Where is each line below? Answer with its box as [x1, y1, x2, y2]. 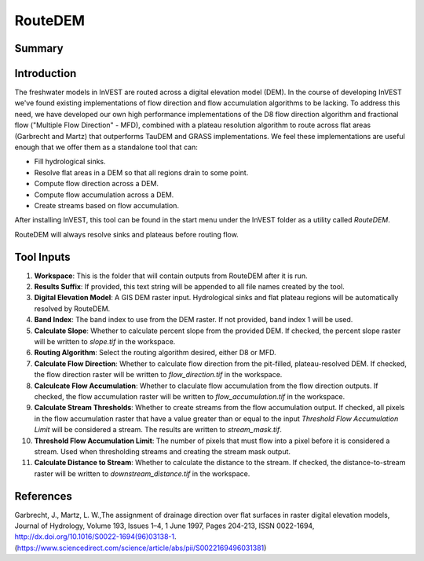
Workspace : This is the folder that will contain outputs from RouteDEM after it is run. [34, 271, 308, 280]
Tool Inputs [14, 250, 71, 263]
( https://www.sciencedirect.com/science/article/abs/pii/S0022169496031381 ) [14, 543, 267, 552]
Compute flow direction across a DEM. [34, 179, 159, 189]
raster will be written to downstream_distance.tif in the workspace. [34, 468, 250, 478]
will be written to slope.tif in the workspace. [34, 337, 176, 346]
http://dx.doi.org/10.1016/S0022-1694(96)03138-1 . [14, 532, 177, 541]
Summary [14, 42, 64, 55]
